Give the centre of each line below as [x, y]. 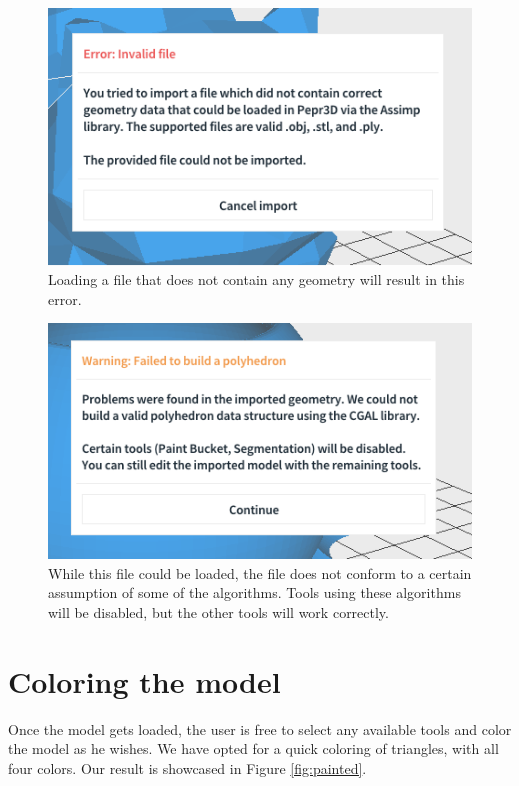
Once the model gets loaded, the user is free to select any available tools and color [260, 728]
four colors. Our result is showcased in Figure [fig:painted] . [187, 767]
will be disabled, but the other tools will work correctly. [218, 611]
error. [65, 298]
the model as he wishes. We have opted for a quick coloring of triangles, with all [253, 748]
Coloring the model [144, 680]
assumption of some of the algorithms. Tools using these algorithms [254, 592]
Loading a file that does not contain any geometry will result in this [256, 279]
